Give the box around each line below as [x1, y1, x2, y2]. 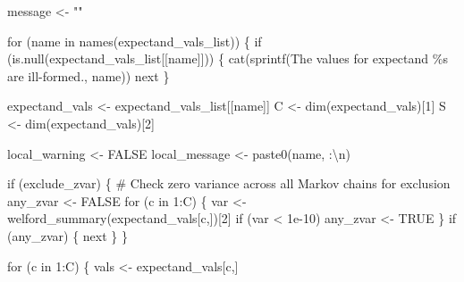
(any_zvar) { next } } [7, 226, 129, 245]
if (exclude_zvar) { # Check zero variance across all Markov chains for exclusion [7, 174, 451, 193]
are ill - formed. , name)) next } [7, 66, 170, 85]
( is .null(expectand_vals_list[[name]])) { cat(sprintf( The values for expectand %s [7, 49, 448, 68]
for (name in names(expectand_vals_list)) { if [7, 31, 262, 50]
